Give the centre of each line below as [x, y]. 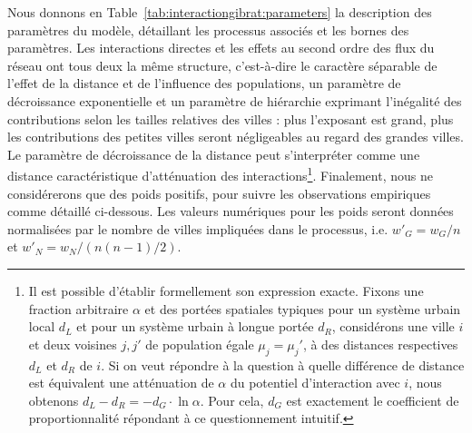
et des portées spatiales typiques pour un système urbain [303, 308]
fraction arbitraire [79, 308]
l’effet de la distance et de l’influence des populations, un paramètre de [204, 83]
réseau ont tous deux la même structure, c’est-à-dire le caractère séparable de [222, 65]
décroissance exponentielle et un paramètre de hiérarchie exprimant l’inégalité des [235, 100]
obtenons [54, 400]
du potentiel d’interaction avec [315, 383]
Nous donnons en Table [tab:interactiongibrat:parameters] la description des [220, 12]
